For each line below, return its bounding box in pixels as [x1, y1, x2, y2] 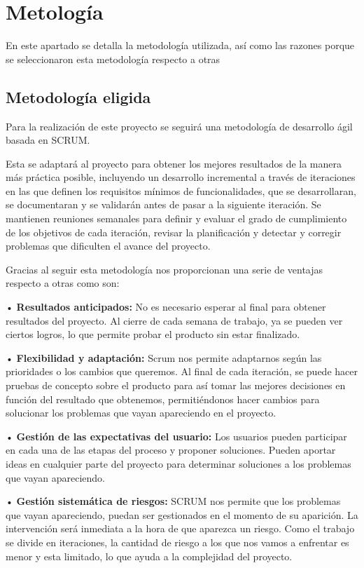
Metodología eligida [6, 86, 151, 107]
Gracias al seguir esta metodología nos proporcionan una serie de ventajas [6, 262, 323, 276]
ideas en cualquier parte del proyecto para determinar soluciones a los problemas [6, 456, 351, 471]
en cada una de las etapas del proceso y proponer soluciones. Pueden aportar [6, 442, 336, 457]
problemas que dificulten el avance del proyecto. [6, 238, 211, 253]
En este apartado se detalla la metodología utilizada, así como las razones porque [6, 38, 355, 53]
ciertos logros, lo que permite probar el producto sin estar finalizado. [6, 327, 300, 342]
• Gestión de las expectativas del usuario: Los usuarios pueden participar [6, 428, 347, 443]
